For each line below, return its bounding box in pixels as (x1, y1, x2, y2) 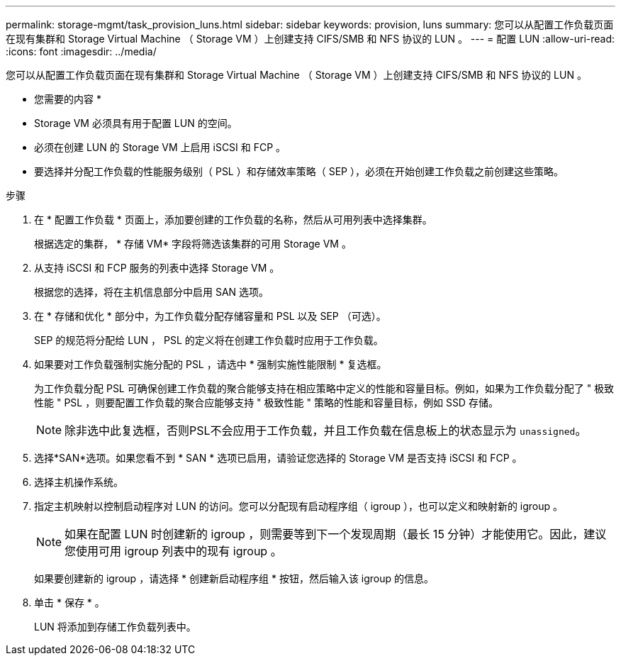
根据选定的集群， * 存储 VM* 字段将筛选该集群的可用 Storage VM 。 (34, 238, 352, 250)
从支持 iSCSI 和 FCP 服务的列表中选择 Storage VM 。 (34, 262, 280, 274)
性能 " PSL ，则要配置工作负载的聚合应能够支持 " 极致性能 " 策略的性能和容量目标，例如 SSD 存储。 (34, 396, 498, 409)
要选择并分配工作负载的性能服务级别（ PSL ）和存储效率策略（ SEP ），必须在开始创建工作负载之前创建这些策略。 (34, 165, 564, 177)
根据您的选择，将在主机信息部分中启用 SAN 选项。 (34, 286, 269, 298)
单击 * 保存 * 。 (34, 596, 105, 609)
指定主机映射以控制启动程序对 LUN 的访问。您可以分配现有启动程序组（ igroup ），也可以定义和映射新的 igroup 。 (34, 500, 564, 512)
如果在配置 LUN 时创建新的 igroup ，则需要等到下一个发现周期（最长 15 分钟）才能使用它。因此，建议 (65, 527, 607, 541)
